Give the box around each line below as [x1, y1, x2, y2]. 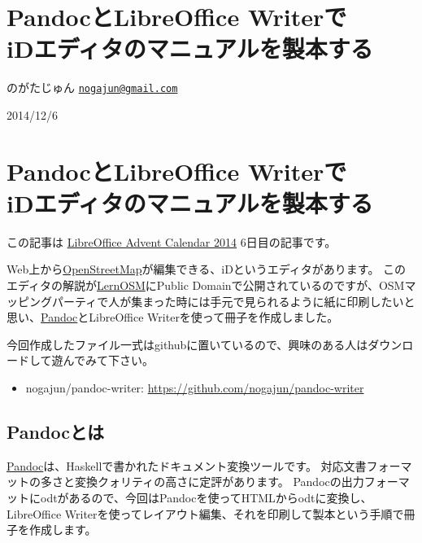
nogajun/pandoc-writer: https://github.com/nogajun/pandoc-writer [25, 379, 364, 396]
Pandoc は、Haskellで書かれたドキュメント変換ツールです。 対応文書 [7, 457, 367, 474]
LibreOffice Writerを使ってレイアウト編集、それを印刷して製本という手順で [7, 505, 404, 522]
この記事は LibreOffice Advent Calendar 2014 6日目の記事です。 [7, 233, 337, 250]
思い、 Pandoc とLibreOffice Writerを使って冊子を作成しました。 [7, 309, 339, 326]
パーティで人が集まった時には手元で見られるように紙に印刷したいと [51, 292, 415, 309]
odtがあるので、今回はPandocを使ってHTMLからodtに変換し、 [40, 489, 372, 506]
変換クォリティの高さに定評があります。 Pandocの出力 [74, 473, 364, 490]
